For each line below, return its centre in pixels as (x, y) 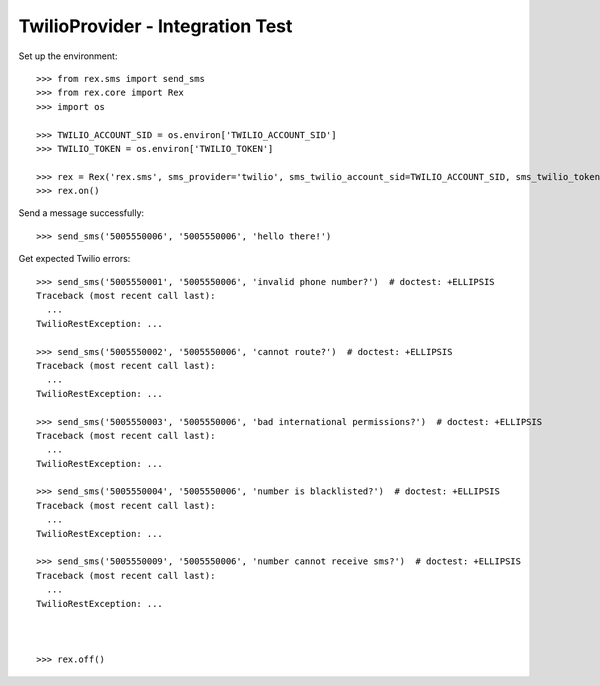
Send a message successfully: (81, 213)
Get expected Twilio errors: (74, 259)
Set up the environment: (68, 56)
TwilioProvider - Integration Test (155, 26)
